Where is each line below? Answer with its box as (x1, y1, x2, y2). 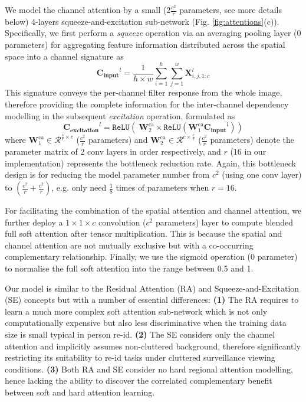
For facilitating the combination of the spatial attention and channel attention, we (5, 204, 302, 217)
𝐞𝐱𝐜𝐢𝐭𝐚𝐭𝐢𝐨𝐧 (70, 127, 99, 133)
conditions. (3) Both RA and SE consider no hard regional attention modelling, (5, 362, 293, 375)
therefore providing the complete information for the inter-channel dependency (5, 97, 289, 110)
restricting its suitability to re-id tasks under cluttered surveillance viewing (5, 351, 275, 364)
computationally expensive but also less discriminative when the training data (5, 316, 287, 329)
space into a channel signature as (5, 50, 124, 62)
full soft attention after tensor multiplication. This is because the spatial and (5, 227, 282, 240)
